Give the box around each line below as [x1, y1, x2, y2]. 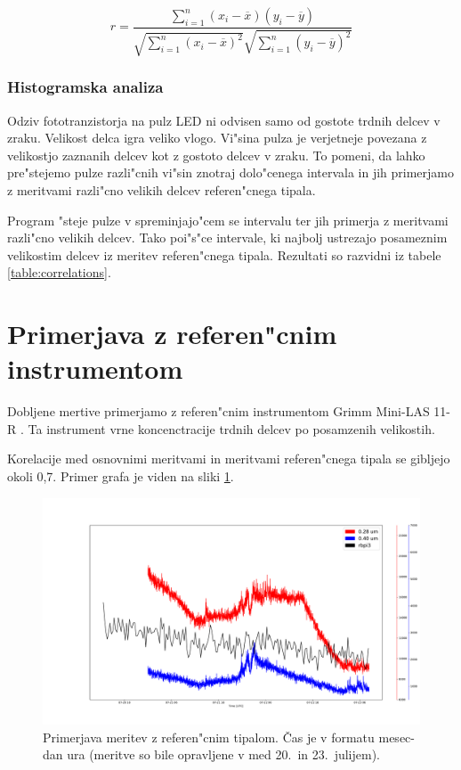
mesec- [378, 727, 415, 746]
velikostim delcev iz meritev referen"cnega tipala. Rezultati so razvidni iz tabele [7, 245, 441, 264]
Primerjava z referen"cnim [7, 315, 337, 352]
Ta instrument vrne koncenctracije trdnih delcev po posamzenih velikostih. [28, 419, 435, 438]
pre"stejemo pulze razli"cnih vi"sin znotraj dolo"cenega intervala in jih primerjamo [7, 163, 455, 182]
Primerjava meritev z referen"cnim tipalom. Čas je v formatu [43, 727, 375, 746]
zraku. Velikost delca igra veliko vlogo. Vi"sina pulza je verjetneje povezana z [7, 128, 427, 147]
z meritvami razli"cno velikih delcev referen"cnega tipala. [7, 181, 316, 200]
